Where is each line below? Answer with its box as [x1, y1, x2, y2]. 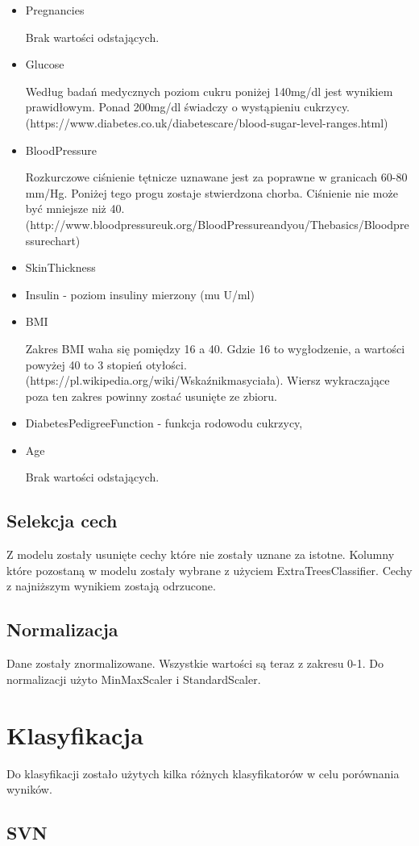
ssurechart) [25, 231, 81, 248]
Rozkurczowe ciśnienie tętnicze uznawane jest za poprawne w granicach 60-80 [25, 169, 408, 185]
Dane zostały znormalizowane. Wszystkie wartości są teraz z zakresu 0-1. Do [6, 655, 384, 672]
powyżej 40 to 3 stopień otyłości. [25, 356, 187, 373]
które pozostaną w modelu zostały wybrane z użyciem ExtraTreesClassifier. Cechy [6, 561, 413, 578]
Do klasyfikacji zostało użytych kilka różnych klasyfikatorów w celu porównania [6, 765, 400, 781]
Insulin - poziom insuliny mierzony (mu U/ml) [25, 285, 255, 302]
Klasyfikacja [6, 718, 143, 751]
